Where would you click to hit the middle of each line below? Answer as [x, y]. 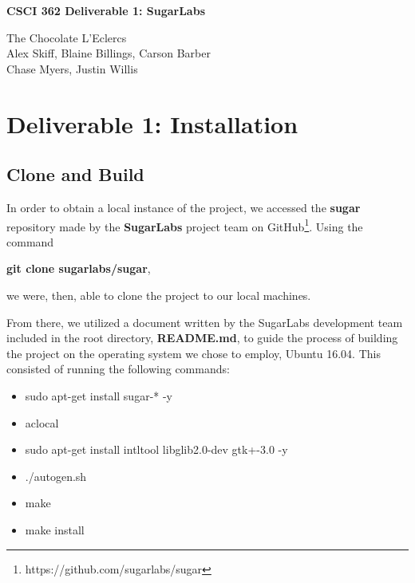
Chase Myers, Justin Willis [72, 68]
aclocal [42, 422]
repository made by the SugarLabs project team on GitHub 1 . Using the [185, 225]
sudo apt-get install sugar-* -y [99, 395]
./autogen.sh [56, 476]
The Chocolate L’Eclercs [67, 37]
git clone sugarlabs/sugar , [79, 268]
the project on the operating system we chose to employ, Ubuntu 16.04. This [194, 353]
